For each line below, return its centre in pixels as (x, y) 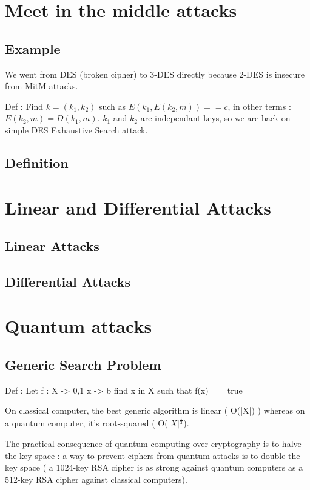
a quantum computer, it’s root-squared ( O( (86, 423)
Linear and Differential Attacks (138, 207)
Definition (37, 162)
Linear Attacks (52, 246)
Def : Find (24, 106)
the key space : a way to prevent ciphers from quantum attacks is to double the (153, 455)
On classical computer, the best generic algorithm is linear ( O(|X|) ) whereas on (155, 410)
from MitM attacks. (42, 86)
